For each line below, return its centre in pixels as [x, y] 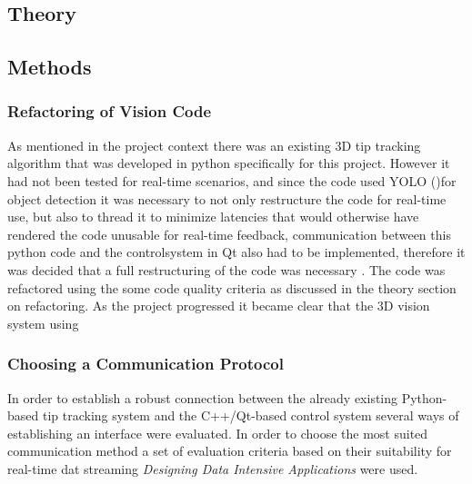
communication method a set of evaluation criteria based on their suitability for [230, 451]
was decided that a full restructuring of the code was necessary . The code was [226, 269]
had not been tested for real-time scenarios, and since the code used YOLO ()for [232, 180]
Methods [50, 67]
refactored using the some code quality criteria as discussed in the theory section [232, 287]
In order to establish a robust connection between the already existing [203, 397]
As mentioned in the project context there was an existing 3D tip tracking [214, 145]
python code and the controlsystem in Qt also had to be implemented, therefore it [236, 252]
